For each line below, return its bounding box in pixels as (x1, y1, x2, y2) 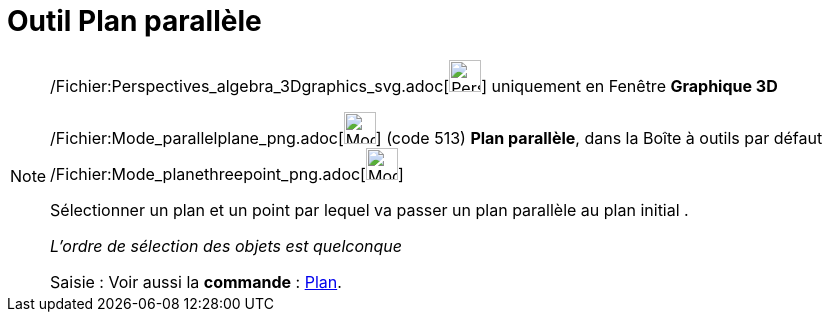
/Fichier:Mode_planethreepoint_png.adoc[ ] (50, 163, 404, 184)
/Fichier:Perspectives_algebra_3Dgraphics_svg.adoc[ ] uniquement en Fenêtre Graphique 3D (50, 75, 778, 96)
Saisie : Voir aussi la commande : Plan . (50, 271, 342, 292)
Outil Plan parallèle (7, 4, 262, 38)
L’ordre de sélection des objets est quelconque (50, 235, 402, 256)
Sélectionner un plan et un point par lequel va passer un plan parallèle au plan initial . (50, 199, 689, 220)
